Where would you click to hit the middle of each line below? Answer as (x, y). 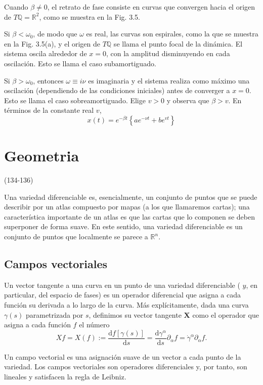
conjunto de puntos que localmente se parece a (76, 237)
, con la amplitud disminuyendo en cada (168, 53)
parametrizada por (54, 314)
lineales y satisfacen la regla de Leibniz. (65, 377)
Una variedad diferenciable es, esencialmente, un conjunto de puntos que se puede (131, 197)
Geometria (42, 156)
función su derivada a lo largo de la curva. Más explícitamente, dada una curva (126, 305)
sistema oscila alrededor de (46, 53)
